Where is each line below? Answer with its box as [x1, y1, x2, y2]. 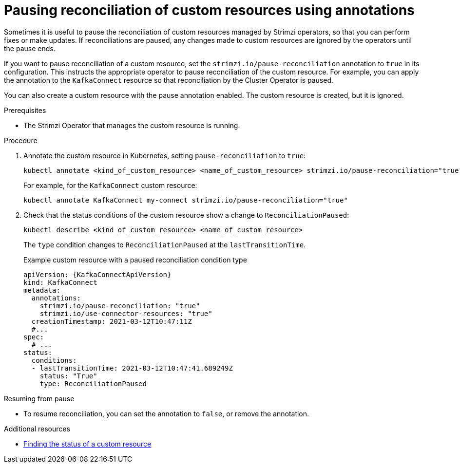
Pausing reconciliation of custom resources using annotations [4, 2, 415, 19]
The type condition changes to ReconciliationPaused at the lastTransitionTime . [23, 240, 306, 249]
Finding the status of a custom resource [23, 439, 152, 448]
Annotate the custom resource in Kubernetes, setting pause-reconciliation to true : [23, 151, 306, 160]
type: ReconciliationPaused [39, 379, 147, 388]
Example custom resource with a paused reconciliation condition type [23, 255, 247, 264]
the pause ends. [4, 44, 56, 53]
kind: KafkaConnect [23, 278, 97, 286]
